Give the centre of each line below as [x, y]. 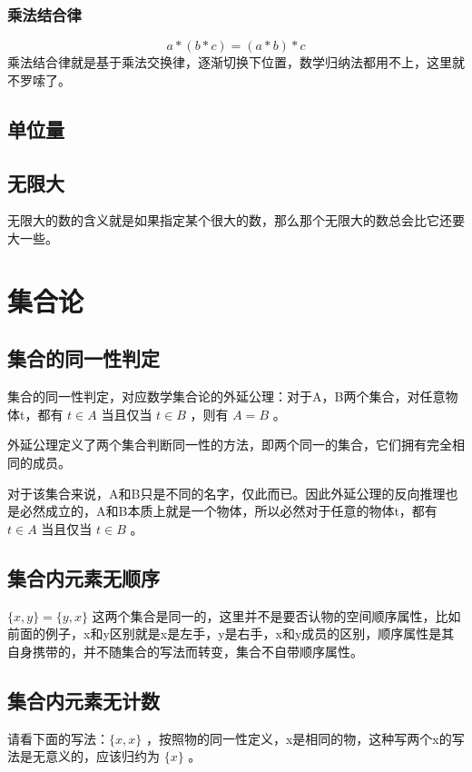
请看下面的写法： [58, 738]
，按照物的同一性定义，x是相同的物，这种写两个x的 [299, 738]
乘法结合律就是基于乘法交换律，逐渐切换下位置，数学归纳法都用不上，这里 [230, 62]
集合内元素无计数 [84, 700]
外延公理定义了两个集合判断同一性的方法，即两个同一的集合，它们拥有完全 [230, 445]
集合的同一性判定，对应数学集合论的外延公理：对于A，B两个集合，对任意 [226, 396]
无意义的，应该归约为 [96, 756]
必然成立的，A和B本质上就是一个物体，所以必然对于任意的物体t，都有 [228, 511]
